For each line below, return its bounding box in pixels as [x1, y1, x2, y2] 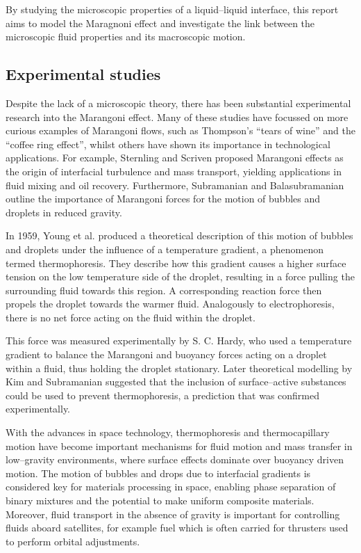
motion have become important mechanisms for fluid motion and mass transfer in [6, 438, 353, 453]
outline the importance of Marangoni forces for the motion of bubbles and [6, 191, 321, 206]
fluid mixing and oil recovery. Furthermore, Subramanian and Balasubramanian [6, 177, 344, 192]
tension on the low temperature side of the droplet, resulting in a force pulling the [6, 269, 355, 284]
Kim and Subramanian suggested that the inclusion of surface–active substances [6, 374, 346, 389]
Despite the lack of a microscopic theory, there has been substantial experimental [6, 95, 351, 110]
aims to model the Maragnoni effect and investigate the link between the [6, 15, 315, 30]
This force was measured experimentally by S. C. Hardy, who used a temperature [6, 333, 352, 348]
